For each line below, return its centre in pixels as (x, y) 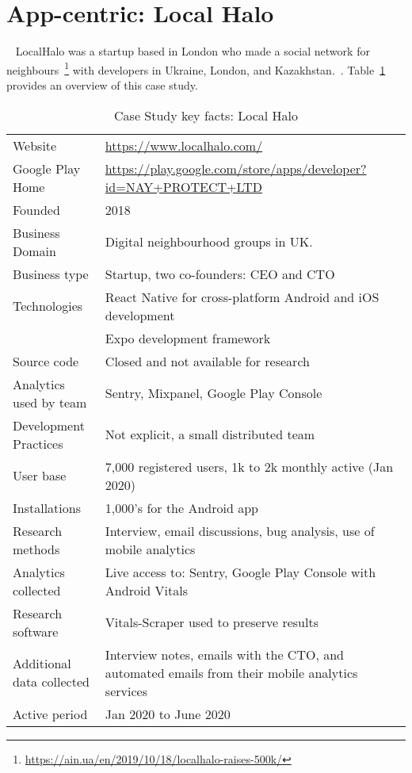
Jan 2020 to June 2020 (168, 714)
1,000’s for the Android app (181, 507)
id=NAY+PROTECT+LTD (183, 186)
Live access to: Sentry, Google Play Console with (240, 572)
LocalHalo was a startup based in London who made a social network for (193, 51)
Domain (34, 251)
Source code (46, 361)
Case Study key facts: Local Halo (206, 115)
